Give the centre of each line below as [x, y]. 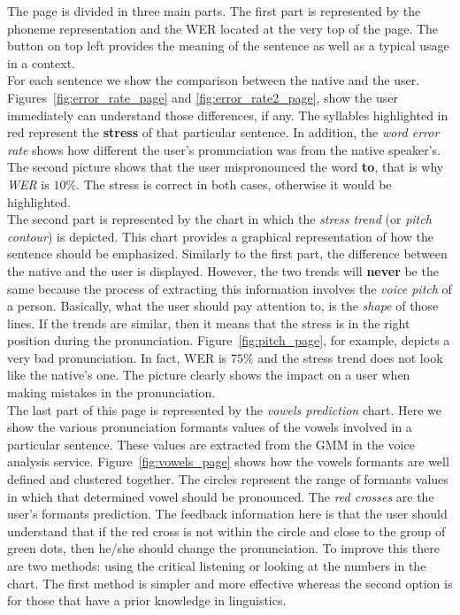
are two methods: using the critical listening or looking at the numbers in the [217, 565]
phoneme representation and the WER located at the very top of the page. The [223, 28]
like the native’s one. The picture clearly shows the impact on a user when [209, 375]
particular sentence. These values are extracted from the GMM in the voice [211, 444]
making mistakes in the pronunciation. [111, 392]
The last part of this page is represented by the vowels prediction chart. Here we [224, 409]
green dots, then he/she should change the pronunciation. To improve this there [223, 548]
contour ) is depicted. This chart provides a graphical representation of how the [221, 236]
